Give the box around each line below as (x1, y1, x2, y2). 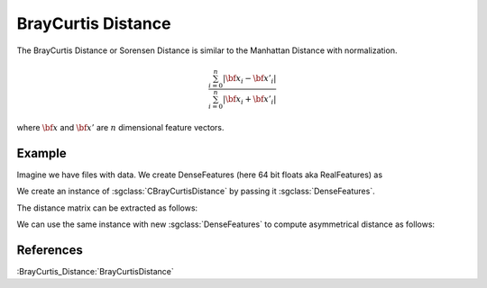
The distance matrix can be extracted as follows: (16, 202, 198, 213)
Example (16, 145, 67, 161)
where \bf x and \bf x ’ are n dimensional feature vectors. (16, 122, 225, 133)
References (16, 242, 83, 257)
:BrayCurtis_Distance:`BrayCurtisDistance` (16, 266, 175, 277)
